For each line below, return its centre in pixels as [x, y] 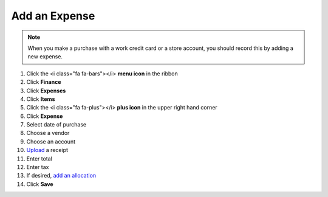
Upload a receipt [47, 150]
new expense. [45, 57]
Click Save [40, 184]
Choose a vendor [48, 133]
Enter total [39, 159]
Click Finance [44, 82]
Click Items [41, 99]
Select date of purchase [56, 125]
